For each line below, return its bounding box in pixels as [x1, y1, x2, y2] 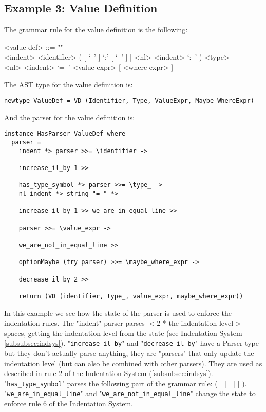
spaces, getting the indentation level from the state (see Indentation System [4, 327, 242, 338]
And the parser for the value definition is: [4, 111, 135, 122]
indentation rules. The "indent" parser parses [4, 317, 145, 328]
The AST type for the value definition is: [4, 79, 133, 89]
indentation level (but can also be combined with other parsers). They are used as [4, 358, 262, 368]
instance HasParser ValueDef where [4, 130, 126, 138]
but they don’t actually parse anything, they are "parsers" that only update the [4, 347, 254, 358]
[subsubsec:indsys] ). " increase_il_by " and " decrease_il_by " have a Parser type [4, 338, 259, 348]
